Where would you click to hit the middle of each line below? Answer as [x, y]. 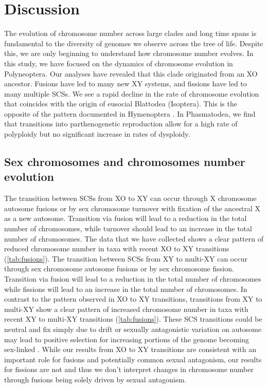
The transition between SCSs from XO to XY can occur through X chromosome [130, 198]
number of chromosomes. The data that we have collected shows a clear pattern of [134, 238]
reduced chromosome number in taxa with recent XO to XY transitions [117, 248]
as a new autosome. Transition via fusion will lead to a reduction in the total [126, 218]
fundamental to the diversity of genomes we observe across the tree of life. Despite [134, 43]
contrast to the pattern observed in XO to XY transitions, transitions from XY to [133, 299]
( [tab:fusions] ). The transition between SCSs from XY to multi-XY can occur [126, 258]
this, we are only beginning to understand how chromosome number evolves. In [129, 53]
